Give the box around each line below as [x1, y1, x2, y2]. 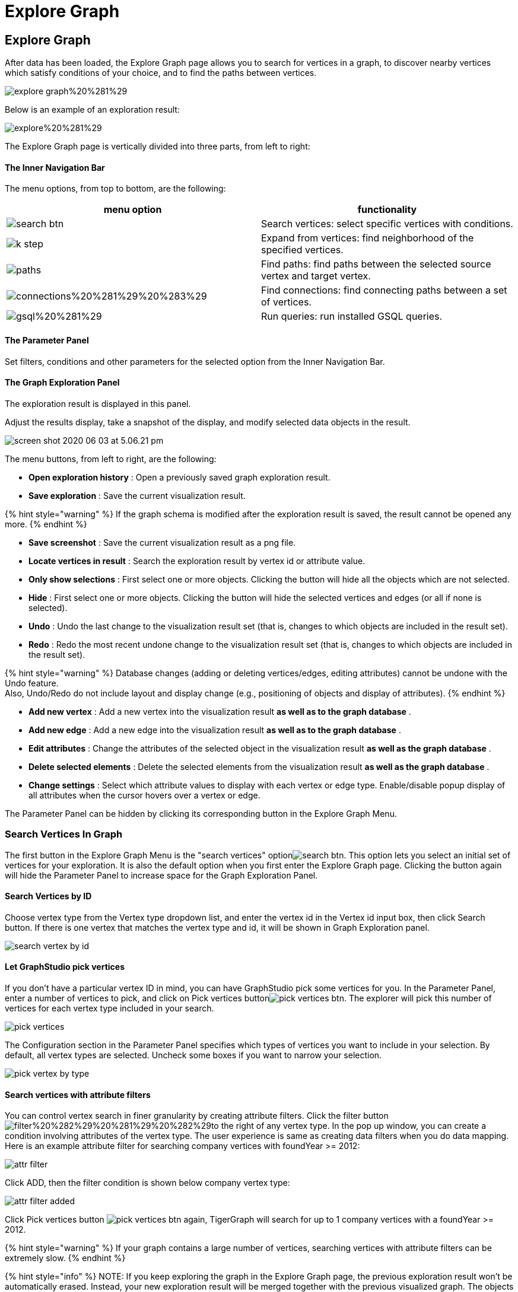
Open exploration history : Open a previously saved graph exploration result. [28, 472, 330, 482]
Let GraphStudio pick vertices [5, 962, 125, 972]
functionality [357, 203, 417, 216]
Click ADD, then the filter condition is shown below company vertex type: [5, 1178, 290, 1188]
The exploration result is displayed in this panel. [5, 398, 191, 409]
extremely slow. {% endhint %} [5, 1253, 126, 1264]
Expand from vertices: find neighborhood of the [261, 232, 474, 244]
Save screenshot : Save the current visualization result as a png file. [28, 537, 296, 548]
